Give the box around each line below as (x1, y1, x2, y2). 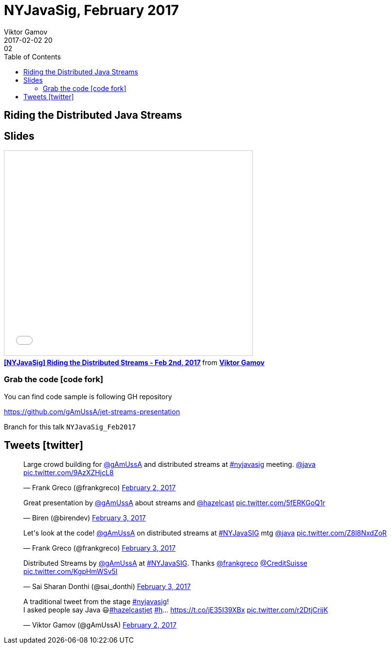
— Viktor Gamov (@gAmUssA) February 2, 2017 (23, 620, 177, 629)
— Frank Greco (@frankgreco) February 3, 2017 (23, 543, 176, 552)
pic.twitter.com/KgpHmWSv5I (23, 567, 118, 575)
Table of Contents (4, 52, 61, 61)
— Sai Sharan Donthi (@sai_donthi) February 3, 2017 (23, 582, 191, 591)
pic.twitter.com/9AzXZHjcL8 (23, 468, 114, 477)
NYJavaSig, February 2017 (4, 2, 179, 19)
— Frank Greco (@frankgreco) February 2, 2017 (23, 483, 176, 492)
